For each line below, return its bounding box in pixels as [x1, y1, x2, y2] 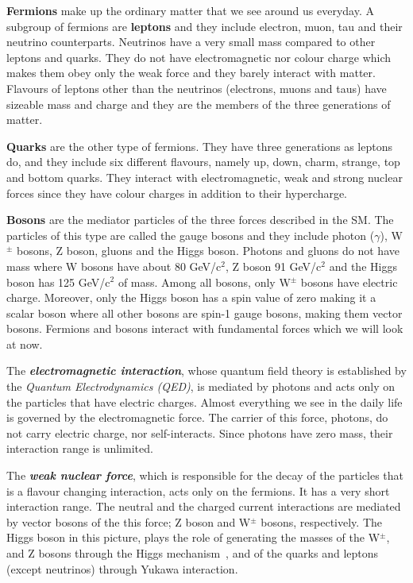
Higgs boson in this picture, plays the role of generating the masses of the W [6, 529, 380, 546]
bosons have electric [300, 273, 398, 290]
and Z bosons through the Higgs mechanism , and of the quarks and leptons [6, 545, 379, 561]
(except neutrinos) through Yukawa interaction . [6, 560, 238, 577]
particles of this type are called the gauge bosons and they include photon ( [6, 226, 375, 243]
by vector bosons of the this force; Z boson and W [6, 513, 251, 530]
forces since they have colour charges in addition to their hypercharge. [6, 184, 348, 201]
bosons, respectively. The [261, 513, 382, 530]
